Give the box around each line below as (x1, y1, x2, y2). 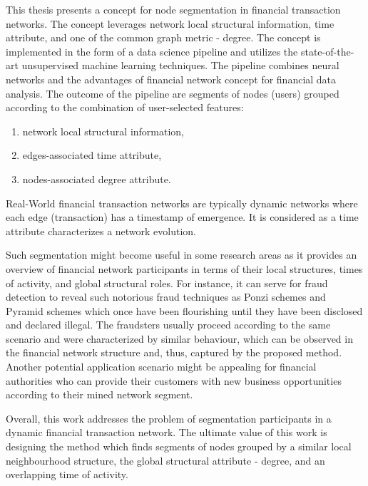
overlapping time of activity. (6, 467, 128, 482)
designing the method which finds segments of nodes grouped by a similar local (6, 439, 352, 454)
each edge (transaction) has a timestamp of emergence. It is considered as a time (6, 210, 359, 224)
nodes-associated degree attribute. (22, 171, 171, 186)
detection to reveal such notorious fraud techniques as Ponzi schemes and (6, 289, 326, 304)
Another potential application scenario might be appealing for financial (6, 359, 317, 374)
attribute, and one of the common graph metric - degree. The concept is (6, 30, 321, 45)
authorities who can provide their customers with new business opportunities (6, 373, 342, 388)
